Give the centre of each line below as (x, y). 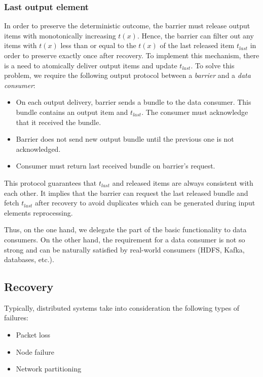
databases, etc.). (29, 259)
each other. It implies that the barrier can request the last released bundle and (126, 193)
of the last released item (197, 45)
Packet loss (33, 335)
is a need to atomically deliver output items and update (91, 65)
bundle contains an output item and (72, 112)
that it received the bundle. (59, 122)
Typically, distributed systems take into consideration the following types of (122, 307)
